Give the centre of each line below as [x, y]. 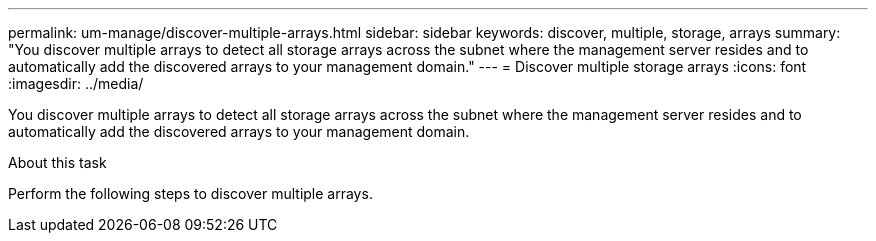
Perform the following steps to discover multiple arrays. [190, 193]
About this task [57, 162]
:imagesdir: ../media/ [76, 83]
